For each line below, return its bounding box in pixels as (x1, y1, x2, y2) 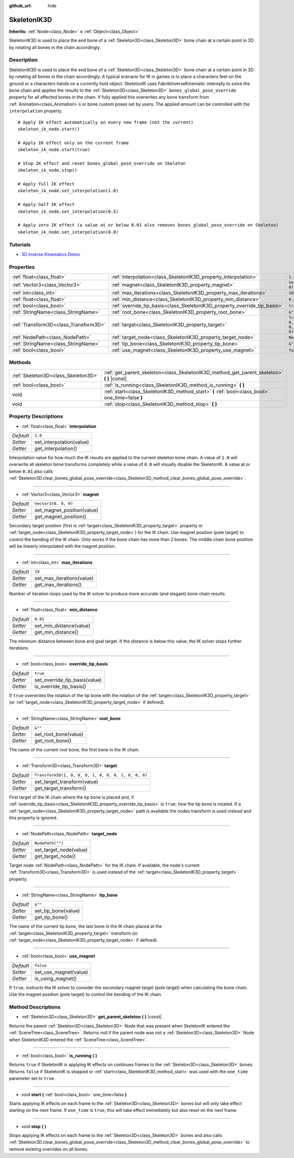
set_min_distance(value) (34, 622, 91, 629)
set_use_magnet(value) (34, 969, 88, 976)
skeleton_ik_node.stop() (18, 167, 77, 173)
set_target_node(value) (34, 846, 88, 853)
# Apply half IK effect (18, 202, 75, 207)
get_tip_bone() (34, 914, 68, 921)
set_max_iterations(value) (34, 574, 94, 581)
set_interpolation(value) (34, 438, 89, 445)
